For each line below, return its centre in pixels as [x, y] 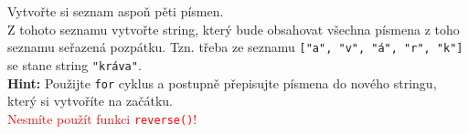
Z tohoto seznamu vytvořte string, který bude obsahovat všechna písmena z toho [234, 29]
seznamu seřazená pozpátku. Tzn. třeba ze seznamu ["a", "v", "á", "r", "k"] [235, 47]
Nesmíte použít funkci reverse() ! [102, 118]
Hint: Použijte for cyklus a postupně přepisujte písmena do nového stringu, [222, 82]
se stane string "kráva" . [74, 64]
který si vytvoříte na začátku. [90, 101]
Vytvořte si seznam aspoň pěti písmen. [116, 11]
